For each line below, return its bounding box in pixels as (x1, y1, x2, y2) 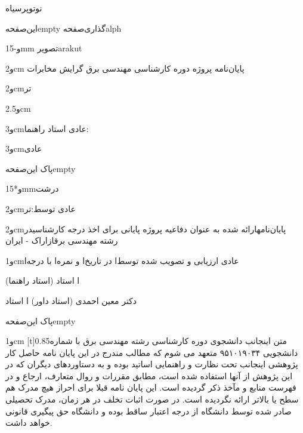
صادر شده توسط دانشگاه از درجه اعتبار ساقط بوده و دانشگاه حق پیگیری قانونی (5, 404, 292, 417)
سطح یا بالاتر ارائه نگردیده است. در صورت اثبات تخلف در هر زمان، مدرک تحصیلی (5, 393, 299, 406)
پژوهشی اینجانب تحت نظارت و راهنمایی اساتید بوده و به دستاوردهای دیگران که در (5, 358, 298, 370)
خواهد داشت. (5, 416, 52, 429)
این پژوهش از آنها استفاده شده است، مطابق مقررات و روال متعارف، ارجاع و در (5, 369, 293, 382)
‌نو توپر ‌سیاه (5, 2, 42, 14)
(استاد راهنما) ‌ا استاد (5, 274, 80, 287)
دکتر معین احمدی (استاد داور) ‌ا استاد (5, 294, 137, 306)
